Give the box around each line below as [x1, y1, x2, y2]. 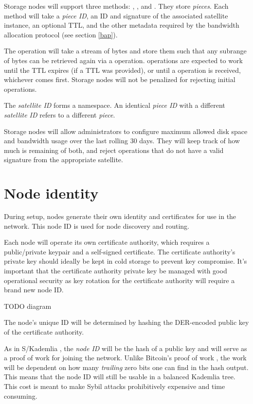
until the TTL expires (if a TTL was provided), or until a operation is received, [4, 65, 241, 75]
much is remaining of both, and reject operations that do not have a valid [4, 145, 224, 155]
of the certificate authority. [4, 326, 84, 337]
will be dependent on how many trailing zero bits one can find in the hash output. [4, 362, 249, 372]
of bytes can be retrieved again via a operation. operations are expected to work [4, 55, 243, 65]
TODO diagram [4, 301, 52, 311]
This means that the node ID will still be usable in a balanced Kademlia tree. [4, 371, 235, 382]
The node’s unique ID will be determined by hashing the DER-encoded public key [4, 317, 249, 327]
